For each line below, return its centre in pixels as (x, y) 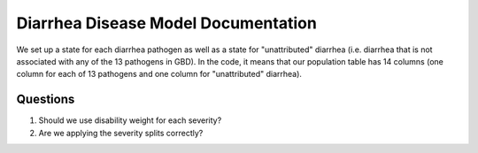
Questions (46, 99)
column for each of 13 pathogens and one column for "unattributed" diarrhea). (159, 74)
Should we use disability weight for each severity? (130, 120)
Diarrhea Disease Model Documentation (167, 23)
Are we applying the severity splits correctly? (121, 133)
